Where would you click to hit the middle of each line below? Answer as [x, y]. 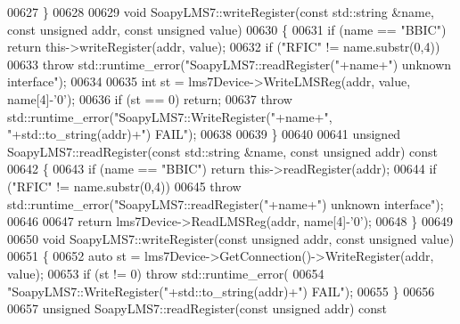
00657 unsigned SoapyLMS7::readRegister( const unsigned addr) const [197, 308]
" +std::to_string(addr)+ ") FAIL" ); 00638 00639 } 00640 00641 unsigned [204, 134]
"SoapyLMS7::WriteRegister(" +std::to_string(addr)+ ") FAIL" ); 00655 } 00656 [221, 291]
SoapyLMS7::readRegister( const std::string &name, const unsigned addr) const [223, 151]
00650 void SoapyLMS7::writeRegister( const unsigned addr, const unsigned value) [231, 238]
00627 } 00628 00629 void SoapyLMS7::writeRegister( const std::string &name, [221, 12]
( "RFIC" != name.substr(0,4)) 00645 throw [124, 186]
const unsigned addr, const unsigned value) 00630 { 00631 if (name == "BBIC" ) [227, 29]
